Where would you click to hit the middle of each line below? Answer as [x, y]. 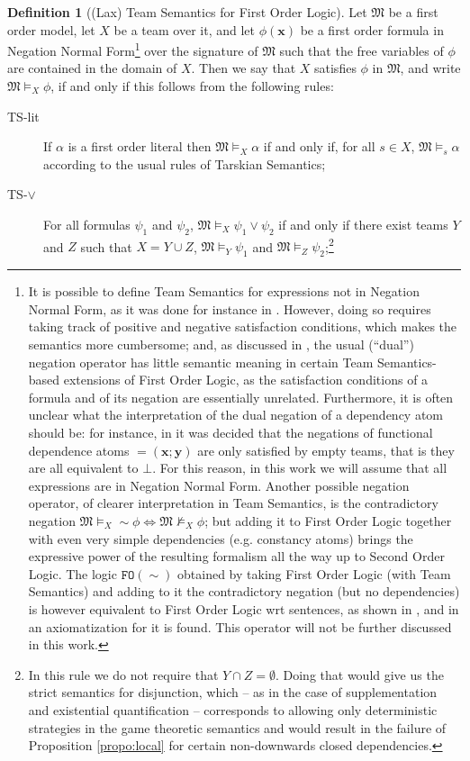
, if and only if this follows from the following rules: [192, 86]
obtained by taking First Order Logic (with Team [314, 573]
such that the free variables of [362, 50]
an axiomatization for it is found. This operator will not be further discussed [240, 626]
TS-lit [23, 116]
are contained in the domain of [92, 68]
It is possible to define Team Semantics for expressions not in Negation [224, 291]
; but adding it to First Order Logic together [328, 520]
